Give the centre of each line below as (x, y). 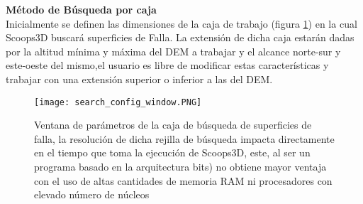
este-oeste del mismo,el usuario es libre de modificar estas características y (167, 65)
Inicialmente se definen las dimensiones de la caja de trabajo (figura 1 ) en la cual (181, 23)
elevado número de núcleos (92, 194)
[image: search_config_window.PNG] (118, 102)
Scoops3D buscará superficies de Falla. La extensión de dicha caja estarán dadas (180, 37)
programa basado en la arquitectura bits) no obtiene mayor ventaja (180, 166)
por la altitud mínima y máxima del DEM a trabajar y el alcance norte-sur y (173, 51)
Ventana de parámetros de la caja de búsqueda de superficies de (173, 125)
